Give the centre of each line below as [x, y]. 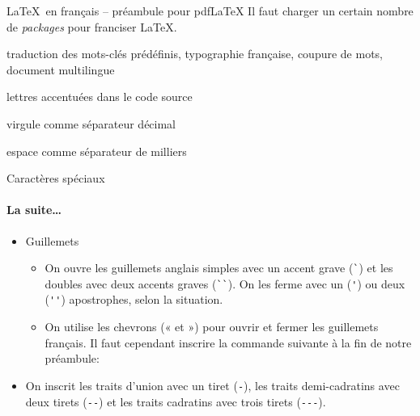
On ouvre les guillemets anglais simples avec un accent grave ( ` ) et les [219, 268]
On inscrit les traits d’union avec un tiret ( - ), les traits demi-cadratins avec [212, 385]
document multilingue [61, 69]
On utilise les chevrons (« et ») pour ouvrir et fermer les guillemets [212, 327]
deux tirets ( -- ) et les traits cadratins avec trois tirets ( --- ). [176, 401]
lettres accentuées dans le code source [100, 97]
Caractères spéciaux [56, 178]
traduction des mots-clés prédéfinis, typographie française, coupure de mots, [195, 54]
